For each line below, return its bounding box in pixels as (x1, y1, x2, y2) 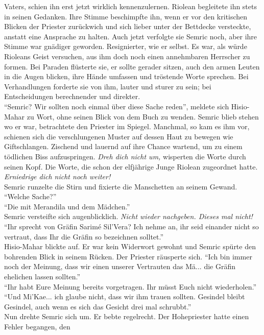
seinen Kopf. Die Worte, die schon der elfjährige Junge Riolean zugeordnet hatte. (4, 161, 258, 172)
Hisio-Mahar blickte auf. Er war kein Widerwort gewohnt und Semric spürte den (4, 241, 256, 252)
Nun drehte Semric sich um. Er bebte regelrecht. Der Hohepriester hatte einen (4, 311, 249, 322)
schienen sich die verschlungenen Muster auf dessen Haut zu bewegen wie (4, 131, 233, 141)
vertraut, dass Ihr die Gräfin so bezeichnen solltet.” (4, 231, 164, 242)
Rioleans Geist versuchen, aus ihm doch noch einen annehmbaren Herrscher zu (4, 51, 250, 61)
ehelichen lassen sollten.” (4, 271, 81, 282)
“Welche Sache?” (4, 191, 57, 202)
